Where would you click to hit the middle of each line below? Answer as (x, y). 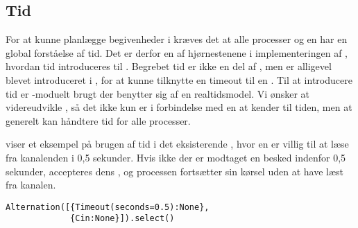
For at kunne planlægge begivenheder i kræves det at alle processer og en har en (177, 39)
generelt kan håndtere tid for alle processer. (98, 120)
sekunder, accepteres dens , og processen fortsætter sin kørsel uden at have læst (174, 171)
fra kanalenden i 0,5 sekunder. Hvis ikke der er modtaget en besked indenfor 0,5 (176, 157)
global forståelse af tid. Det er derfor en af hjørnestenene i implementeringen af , (177, 52)
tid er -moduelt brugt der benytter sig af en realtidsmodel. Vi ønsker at (157, 93)
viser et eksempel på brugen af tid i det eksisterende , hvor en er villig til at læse (177, 144)
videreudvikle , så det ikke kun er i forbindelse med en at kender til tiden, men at (179, 107)
